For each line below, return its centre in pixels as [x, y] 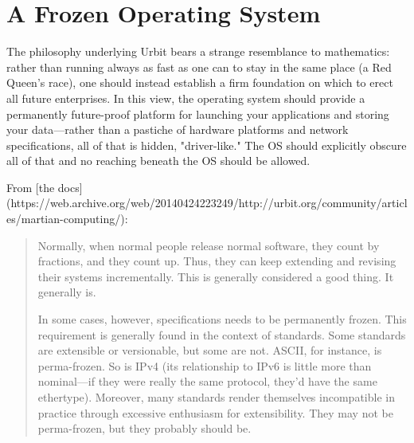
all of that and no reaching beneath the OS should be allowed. [158, 161]
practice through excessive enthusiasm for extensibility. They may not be [215, 412]
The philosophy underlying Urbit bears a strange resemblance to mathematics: [198, 51]
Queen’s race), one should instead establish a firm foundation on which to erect [200, 82]
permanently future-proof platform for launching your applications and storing [198, 114]
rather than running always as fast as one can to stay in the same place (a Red [199, 67]
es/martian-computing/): [67, 219]
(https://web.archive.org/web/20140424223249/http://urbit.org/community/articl [207, 203]
